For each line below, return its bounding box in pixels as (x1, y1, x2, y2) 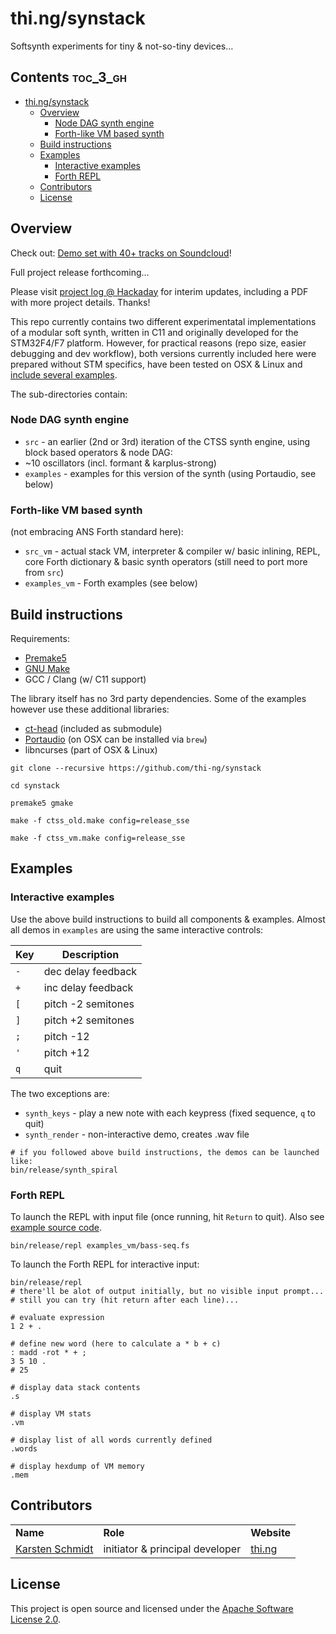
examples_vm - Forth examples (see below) (24, 577, 198, 589)
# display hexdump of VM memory (10, 1461, 145, 1471)
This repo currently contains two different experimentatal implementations (10, 315, 317, 327)
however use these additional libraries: (10, 703, 170, 715)
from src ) (24, 567, 65, 579)
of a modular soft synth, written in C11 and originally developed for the (10, 326, 299, 338)
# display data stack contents (10, 1382, 141, 1392)
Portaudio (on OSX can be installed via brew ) (24, 733, 208, 745)
